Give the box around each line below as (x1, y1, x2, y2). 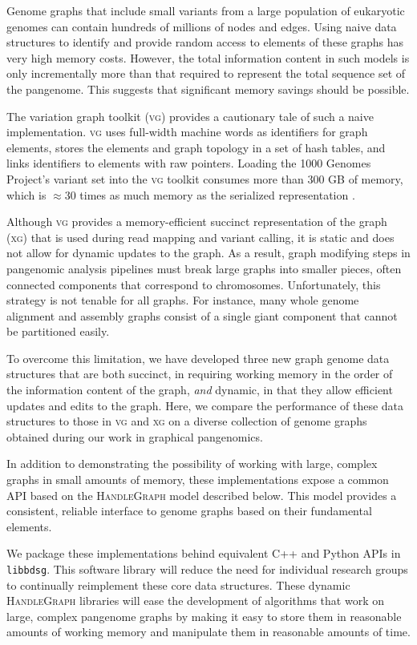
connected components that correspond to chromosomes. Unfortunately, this (6, 276, 381, 292)
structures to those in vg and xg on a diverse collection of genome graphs (6, 413, 367, 429)
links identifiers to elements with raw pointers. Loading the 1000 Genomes (6, 155, 371, 171)
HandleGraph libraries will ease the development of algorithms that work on (6, 592, 384, 609)
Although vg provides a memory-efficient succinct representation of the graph (6, 213, 387, 230)
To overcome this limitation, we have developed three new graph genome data (6, 349, 390, 366)
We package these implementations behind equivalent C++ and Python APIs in (6, 545, 401, 562)
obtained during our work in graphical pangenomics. (6, 428, 263, 445)
